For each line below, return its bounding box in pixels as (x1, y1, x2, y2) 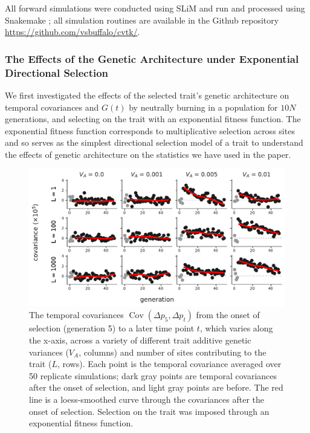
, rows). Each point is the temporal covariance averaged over (57, 357, 282, 370)
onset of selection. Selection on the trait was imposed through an (29, 405, 270, 417)
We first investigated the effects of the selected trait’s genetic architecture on (5, 88, 289, 101)
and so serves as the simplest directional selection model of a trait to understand (5, 136, 303, 149)
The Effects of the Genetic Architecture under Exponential (5, 51, 299, 66)
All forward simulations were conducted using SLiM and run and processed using (5, 2, 305, 14)
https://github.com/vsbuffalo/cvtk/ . (5, 25, 140, 38)
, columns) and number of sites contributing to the (79, 345, 266, 358)
